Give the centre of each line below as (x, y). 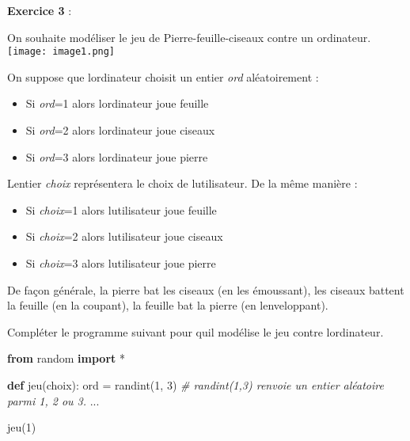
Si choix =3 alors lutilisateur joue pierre (121, 263)
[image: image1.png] (61, 52)
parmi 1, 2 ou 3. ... (53, 400)
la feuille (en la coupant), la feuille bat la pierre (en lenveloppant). (168, 305)
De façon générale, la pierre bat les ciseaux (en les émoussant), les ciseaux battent (206, 289)
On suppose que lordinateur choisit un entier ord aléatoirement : (163, 76)
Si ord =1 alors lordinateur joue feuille (117, 103)
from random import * (66, 358)
